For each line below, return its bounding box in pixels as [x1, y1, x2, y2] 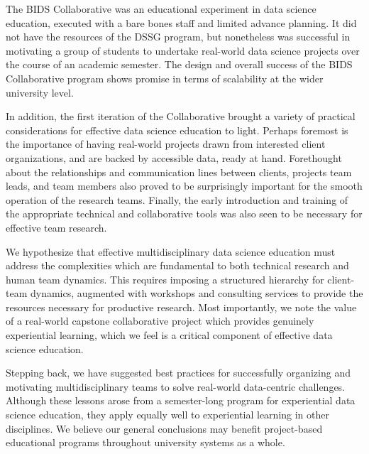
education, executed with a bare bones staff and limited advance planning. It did [6, 15, 357, 30]
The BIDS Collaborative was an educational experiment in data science [6, 1, 316, 16]
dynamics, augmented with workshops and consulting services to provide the [30, 286, 363, 301]
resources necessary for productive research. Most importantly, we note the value [6, 299, 357, 314]
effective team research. [6, 220, 107, 234]
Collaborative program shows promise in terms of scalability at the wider [6, 70, 324, 85]
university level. [6, 85, 74, 99]
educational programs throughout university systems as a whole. [6, 435, 285, 450]
